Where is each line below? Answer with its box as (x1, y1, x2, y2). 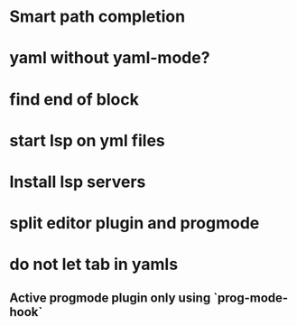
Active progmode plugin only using (9, 290, 211, 305)
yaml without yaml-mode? (9, 48, 210, 69)
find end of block (9, 88, 140, 109)
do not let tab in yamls (9, 255, 179, 275)
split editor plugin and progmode (9, 213, 260, 234)
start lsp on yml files (9, 130, 165, 151)
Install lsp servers (9, 172, 146, 191)
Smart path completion (9, 6, 186, 27)
